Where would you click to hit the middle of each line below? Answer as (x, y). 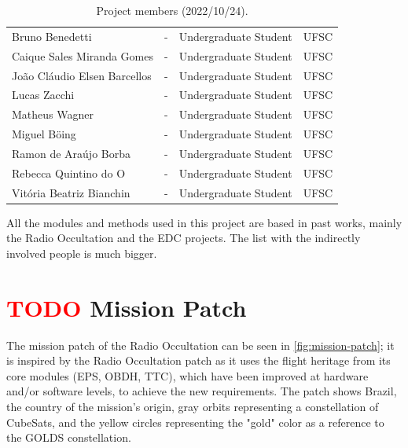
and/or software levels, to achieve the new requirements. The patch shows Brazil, (202, 391)
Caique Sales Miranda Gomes (83, 55)
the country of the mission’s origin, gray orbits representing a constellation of (193, 406)
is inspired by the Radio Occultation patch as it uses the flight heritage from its (198, 360)
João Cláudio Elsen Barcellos (82, 75)
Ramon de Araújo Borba (71, 153)
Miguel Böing (44, 134)
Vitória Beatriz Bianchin (71, 192)
